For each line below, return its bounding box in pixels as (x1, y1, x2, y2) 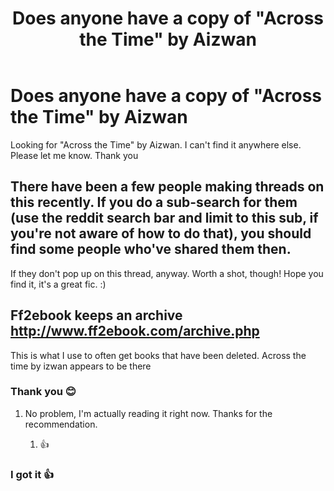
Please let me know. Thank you (10, 149, 139, 161)
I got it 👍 (10, 467, 55, 481)
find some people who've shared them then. (10, 241, 292, 258)
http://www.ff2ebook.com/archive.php (10, 323, 260, 340)
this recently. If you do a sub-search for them (10, 194, 298, 211)
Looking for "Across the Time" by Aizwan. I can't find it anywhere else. (10, 138, 302, 151)
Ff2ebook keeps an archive (10, 307, 183, 324)
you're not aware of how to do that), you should (10, 225, 312, 242)
